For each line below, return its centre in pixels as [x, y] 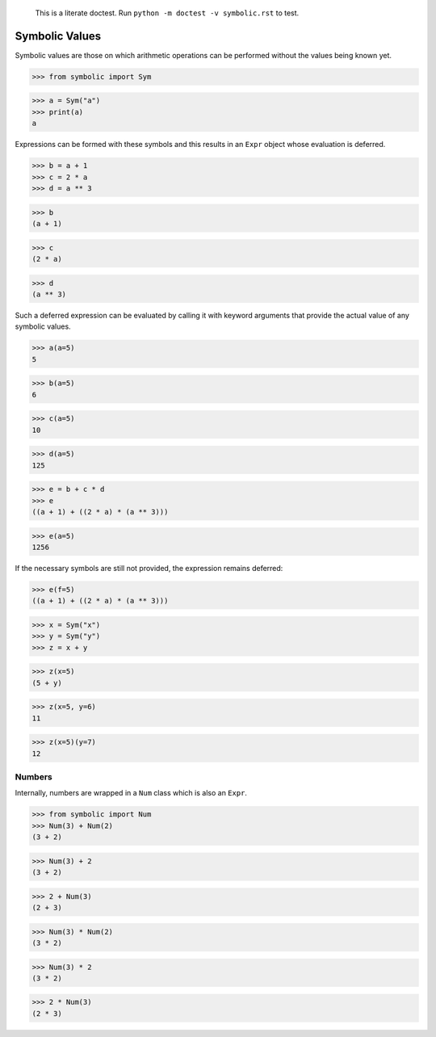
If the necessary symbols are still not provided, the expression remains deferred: [149, 568]
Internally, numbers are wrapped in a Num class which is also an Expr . [131, 793]
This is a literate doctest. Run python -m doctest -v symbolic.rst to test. [167, 13]
